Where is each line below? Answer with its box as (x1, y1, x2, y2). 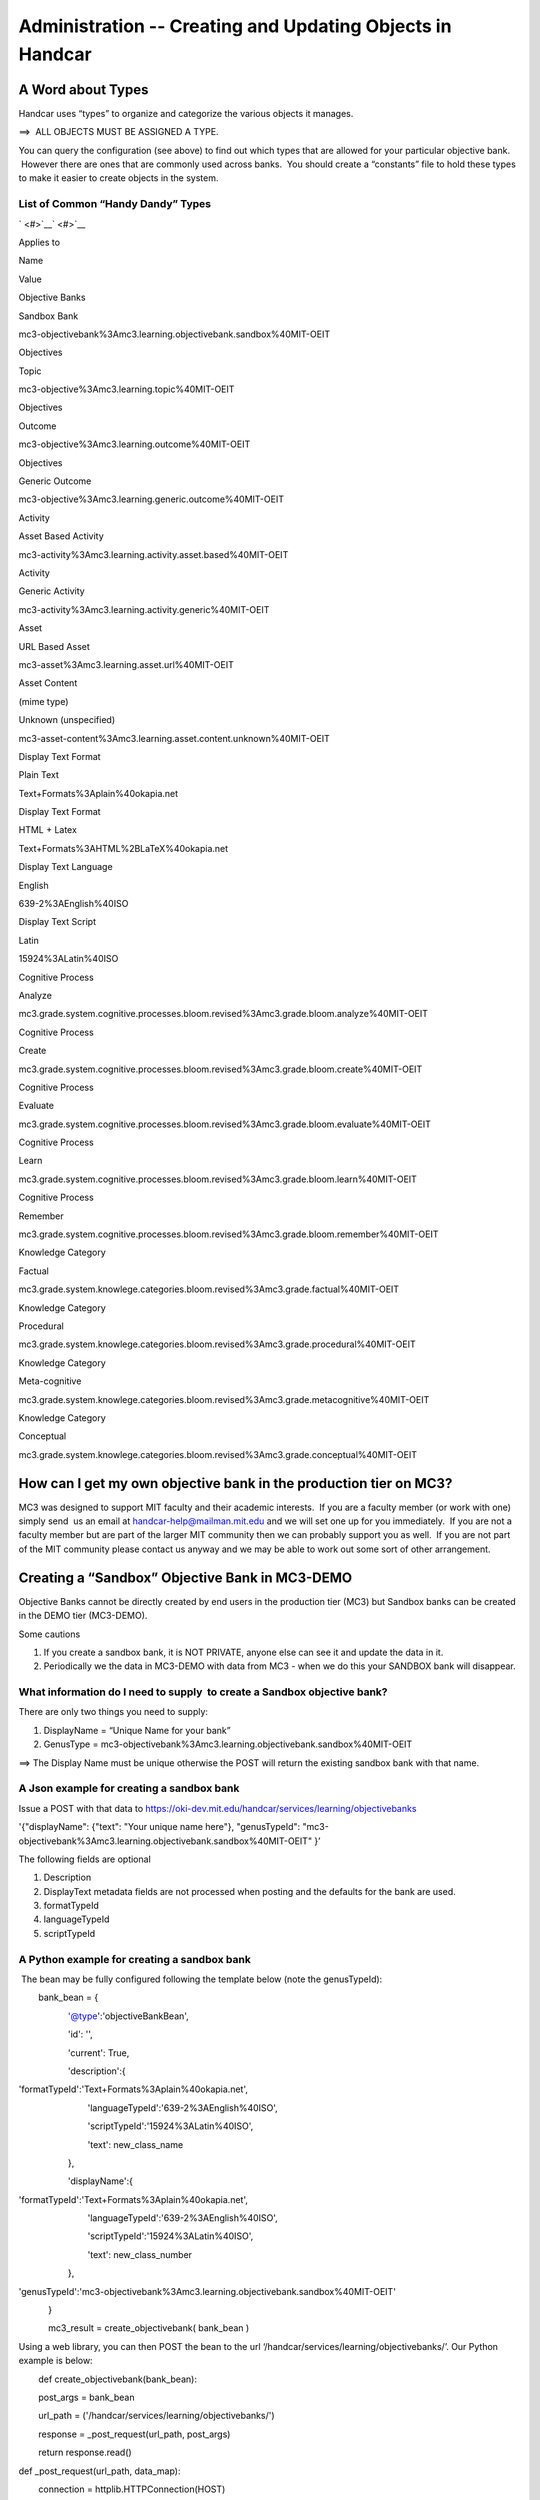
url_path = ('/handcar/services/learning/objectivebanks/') (38, 2410, 275, 2422)
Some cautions (18, 1628, 81, 1640)
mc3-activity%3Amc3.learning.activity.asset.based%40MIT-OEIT (18, 548, 289, 560)
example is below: (18, 2355, 94, 2367)
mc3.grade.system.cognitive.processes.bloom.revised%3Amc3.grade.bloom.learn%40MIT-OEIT (18, 1173, 417, 1185)
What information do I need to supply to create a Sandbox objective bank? (18, 1685, 388, 1699)
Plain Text (18, 769, 60, 781)
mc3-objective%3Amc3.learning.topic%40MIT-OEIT (18, 383, 235, 395)
